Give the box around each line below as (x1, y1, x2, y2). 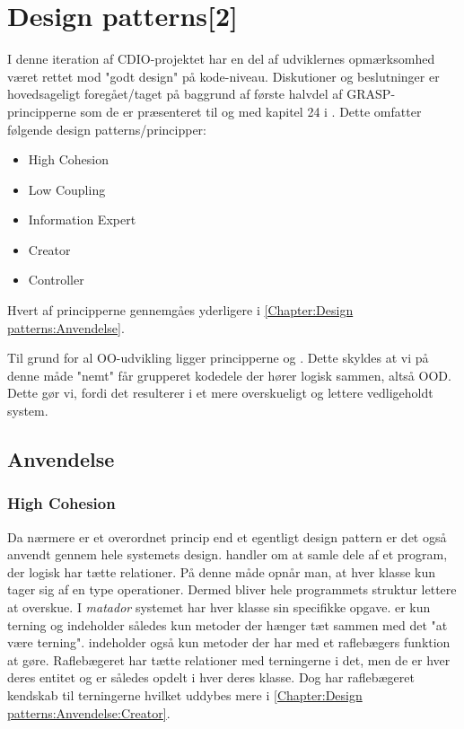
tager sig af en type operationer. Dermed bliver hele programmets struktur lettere (7, 580, 457, 599)
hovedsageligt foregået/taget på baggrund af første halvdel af (7, 84, 343, 103)
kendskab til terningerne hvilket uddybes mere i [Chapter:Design (7, 685, 363, 704)
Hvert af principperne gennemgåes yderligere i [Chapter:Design (7, 301, 354, 320)
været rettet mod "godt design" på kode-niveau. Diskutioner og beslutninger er (7, 66, 440, 85)
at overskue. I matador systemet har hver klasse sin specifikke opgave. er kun (7, 598, 431, 616)
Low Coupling (28, 180, 106, 198)
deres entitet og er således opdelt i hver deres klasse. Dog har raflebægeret (7, 668, 415, 687)
